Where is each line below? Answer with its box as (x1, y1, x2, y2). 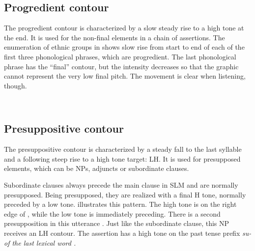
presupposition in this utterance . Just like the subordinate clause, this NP (4, 218, 229, 228)
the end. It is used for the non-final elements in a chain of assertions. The (4, 32, 225, 42)
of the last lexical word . (4, 237, 76, 248)
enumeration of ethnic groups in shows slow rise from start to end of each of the (4, 42, 245, 52)
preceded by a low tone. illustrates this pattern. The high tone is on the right (4, 199, 237, 209)
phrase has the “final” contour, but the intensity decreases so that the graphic (4, 61, 239, 71)
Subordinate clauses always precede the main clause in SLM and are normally (4, 179, 238, 190)
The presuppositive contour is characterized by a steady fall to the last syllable (4, 144, 242, 154)
